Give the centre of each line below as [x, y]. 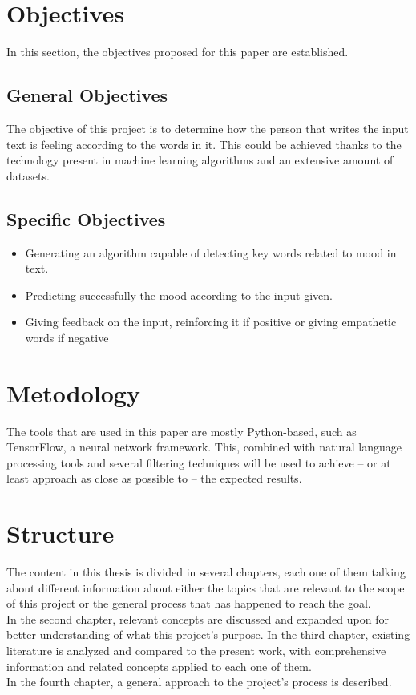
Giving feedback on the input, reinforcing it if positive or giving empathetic [211, 322]
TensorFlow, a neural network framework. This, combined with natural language [204, 447]
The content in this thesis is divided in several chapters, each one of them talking [206, 572]
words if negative [67, 337]
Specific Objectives [86, 218]
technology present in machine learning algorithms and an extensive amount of [200, 160]
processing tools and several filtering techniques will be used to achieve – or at [199, 462]
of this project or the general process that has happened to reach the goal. [189, 603]
